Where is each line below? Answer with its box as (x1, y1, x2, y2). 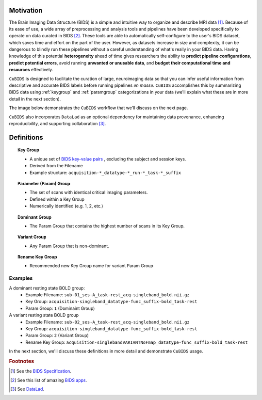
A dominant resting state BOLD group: (9, 285, 85, 291)
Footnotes (9, 358, 34, 365)
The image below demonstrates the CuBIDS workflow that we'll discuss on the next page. (9, 105, 188, 111)
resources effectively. (9, 67, 53, 73)
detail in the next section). (9, 96, 61, 102)
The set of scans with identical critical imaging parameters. (30, 190, 148, 195)
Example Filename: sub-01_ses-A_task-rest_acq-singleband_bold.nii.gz (25, 292, 190, 298)
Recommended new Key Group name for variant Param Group (30, 263, 154, 269)
